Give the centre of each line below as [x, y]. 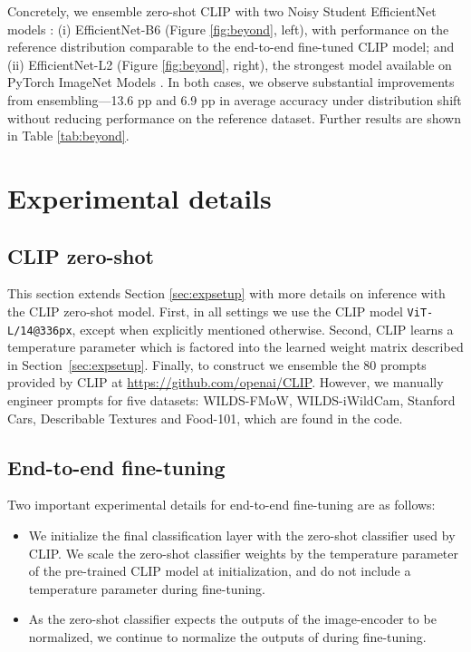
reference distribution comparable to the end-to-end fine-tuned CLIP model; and [231, 47]
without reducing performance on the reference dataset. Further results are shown [234, 117]
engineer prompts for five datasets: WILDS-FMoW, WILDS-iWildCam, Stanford [231, 400]
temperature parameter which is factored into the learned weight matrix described [235, 347]
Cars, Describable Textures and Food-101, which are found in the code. [205, 418]
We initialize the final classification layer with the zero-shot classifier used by [242, 535]
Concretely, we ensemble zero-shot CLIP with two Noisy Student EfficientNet [222, 11]
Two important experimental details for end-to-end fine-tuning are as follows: [221, 505]
